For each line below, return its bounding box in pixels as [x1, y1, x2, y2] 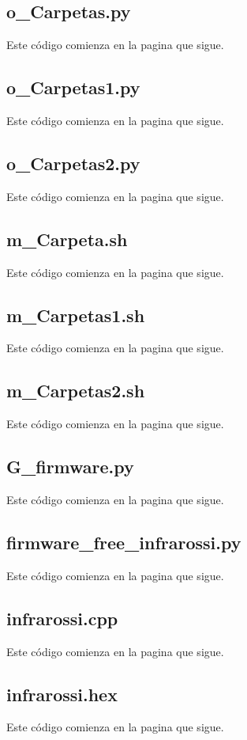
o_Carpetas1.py [6, 75, 140, 100]
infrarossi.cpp [6, 605, 118, 630]
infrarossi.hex [6, 681, 118, 706]
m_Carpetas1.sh [6, 302, 145, 327]
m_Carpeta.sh [6, 226, 128, 251]
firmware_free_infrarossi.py [6, 529, 241, 554]
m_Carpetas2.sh [6, 378, 145, 403]
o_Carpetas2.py [6, 150, 140, 175]
